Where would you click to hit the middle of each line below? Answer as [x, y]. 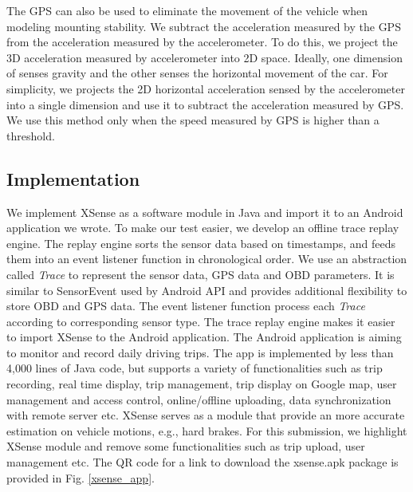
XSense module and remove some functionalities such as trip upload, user [186, 446]
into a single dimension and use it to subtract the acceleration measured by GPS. [205, 104]
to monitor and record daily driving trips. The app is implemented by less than [200, 352]
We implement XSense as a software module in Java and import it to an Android [205, 212]
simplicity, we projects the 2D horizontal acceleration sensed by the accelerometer [206, 88]
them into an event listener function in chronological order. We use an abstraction [207, 259]
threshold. [31, 135]
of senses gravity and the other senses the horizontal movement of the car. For [197, 73]
